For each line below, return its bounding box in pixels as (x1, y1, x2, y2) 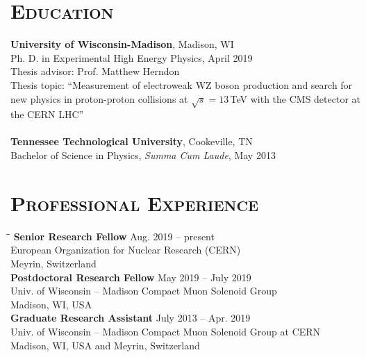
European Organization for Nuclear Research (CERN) (10, 242, 241, 257)
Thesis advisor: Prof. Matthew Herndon (10, 64, 180, 78)
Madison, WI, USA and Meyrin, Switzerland (10, 338, 200, 352)
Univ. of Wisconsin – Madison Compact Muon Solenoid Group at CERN (10, 324, 321, 338)
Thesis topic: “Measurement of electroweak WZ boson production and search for (10, 77, 353, 92)
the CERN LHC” (10, 107, 84, 122)
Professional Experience (10, 188, 259, 217)
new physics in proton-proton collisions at (10, 91, 188, 106)
